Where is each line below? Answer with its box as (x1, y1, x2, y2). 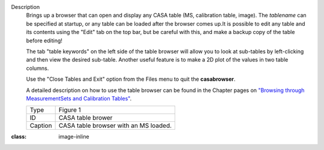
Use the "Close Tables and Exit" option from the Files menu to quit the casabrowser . (26, 75, 236, 83)
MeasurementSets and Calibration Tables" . (26, 94, 132, 102)
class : (11, 133, 27, 140)
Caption (29, 121, 52, 130)
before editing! (26, 36, 63, 44)
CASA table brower (58, 114, 113, 122)
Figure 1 (58, 106, 81, 114)
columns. (26, 65, 49, 72)
